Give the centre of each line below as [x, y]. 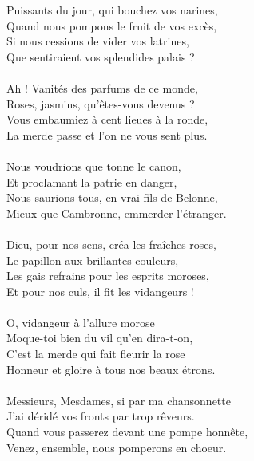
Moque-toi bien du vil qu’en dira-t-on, [100, 338]
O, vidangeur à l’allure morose [81, 322]
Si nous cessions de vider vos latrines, [98, 41]
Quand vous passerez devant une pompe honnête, [127, 432]
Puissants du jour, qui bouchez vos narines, [112, 10]
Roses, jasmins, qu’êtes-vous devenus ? [101, 103]
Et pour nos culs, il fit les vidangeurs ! [100, 291]
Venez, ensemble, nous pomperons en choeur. [117, 447]
